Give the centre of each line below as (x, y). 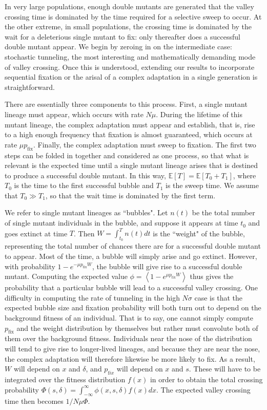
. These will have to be (225, 369)
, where (244, 175)
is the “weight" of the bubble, (199, 233)
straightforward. (30, 87)
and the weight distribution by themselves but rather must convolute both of (137, 328)
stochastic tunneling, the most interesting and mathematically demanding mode (130, 56)
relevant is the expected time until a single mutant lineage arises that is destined (131, 165)
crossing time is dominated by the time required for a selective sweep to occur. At (133, 16)
